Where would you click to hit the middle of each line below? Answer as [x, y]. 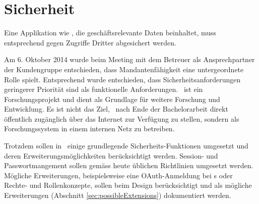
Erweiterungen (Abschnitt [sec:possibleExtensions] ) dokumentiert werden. [118, 195]
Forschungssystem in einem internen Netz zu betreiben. [89, 129]
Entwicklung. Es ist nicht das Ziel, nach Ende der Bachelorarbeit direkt [116, 109]
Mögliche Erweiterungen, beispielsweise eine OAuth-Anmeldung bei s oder [118, 175]
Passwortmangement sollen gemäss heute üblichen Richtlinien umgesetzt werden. [129, 165]
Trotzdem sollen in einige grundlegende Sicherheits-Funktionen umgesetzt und [126, 146]
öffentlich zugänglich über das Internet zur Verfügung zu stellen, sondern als [122, 118]
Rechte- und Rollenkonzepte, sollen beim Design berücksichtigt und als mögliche [128, 185]
